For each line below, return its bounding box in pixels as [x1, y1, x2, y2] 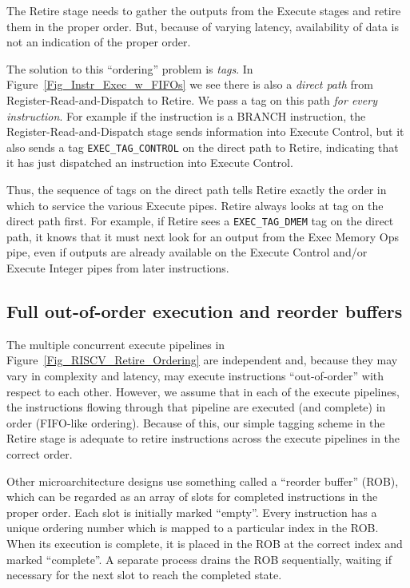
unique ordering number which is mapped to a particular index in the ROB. [6, 519, 379, 536]
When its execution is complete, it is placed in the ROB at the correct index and [6, 534, 403, 551]
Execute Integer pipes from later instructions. [6, 260, 229, 276]
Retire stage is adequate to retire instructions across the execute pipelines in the [6, 430, 400, 447]
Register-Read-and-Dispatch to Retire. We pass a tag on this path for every [6, 91, 377, 108]
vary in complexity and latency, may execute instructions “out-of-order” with [6, 367, 384, 384]
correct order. [6, 445, 73, 462]
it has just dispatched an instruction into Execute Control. [6, 154, 293, 171]
